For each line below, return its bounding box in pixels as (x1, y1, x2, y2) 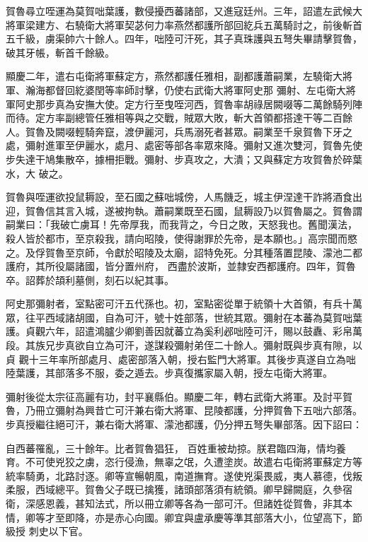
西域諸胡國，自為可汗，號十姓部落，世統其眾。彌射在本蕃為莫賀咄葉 (45, 310, 362, 324)
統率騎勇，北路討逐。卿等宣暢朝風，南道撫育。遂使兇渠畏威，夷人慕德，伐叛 (6, 468, 362, 483)
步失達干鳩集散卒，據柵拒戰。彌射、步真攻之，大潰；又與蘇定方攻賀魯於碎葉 (6, 151, 362, 166)
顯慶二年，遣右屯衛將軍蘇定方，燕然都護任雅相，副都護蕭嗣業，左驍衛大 (6, 69, 343, 83)
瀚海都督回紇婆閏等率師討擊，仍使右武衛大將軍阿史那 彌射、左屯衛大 (25, 82, 346, 97)
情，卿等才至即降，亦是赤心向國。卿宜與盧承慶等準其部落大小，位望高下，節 (6, 509, 362, 524)
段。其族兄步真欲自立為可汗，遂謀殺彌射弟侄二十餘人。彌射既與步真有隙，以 (6, 338, 362, 353)
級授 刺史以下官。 (6, 524, 88, 538)
